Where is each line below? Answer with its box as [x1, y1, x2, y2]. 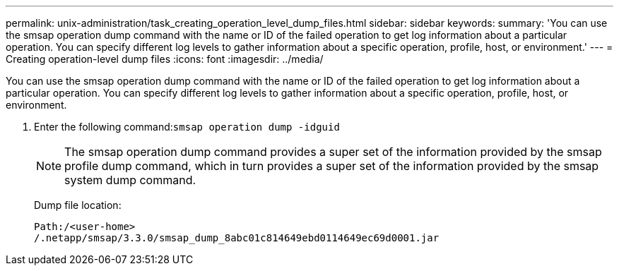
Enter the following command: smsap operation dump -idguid [34, 121, 340, 133]
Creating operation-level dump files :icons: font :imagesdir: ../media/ [6, 53, 324, 65]
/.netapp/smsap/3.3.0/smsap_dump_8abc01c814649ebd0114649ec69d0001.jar [34, 232, 440, 243]
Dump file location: [34, 199, 122, 211]
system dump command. [64, 173, 196, 187]
